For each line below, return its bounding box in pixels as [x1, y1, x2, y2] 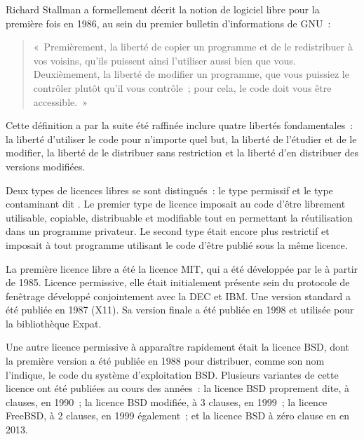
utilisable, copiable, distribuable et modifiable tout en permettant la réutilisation [6, 210, 353, 224]
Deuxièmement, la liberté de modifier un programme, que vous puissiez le [33, 67, 349, 81]
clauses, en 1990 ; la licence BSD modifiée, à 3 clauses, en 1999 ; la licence [6, 394, 328, 409]
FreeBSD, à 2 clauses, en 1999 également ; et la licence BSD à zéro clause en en [6, 408, 349, 423]
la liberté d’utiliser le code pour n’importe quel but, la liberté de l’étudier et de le [6, 131, 357, 146]
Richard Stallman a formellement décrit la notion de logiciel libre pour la [6, 2, 320, 16]
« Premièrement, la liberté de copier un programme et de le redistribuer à [33, 39, 353, 54]
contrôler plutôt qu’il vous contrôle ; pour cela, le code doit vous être [33, 80, 332, 95]
